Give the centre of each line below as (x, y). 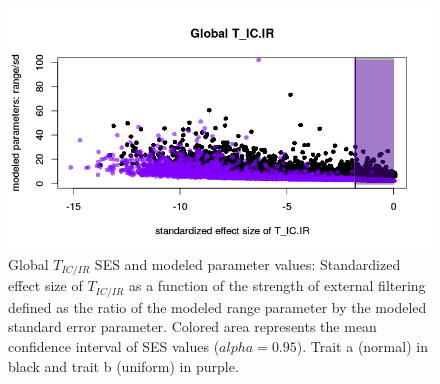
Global (28, 263)
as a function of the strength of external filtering (277, 285)
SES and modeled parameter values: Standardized (247, 263)
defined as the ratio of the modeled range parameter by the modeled (217, 306)
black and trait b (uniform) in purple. (123, 365)
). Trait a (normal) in (362, 345)
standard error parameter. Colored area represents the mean (192, 326)
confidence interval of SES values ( (114, 345)
